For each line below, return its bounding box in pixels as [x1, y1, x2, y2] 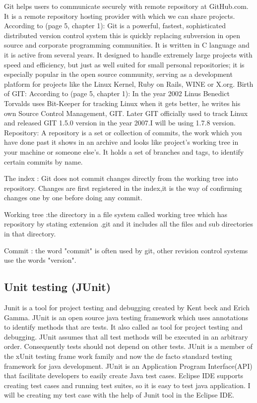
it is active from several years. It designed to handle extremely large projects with [4, 49, 253, 59]
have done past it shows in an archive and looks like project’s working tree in [4, 137, 239, 147]
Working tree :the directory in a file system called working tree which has [4, 209, 228, 219]
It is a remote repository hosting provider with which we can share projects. [4, 10, 235, 21]
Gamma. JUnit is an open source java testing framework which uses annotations [4, 312, 249, 322]
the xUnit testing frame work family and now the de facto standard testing [4, 351, 232, 361]
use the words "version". [4, 255, 76, 265]
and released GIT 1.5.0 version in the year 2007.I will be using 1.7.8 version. [4, 117, 236, 128]
